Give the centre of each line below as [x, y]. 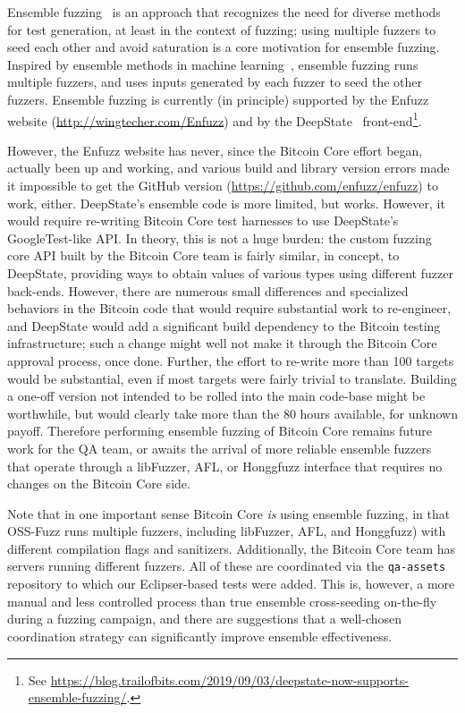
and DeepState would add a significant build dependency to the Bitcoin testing [224, 325]
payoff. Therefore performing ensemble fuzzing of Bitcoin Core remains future [220, 431]
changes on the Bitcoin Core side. [99, 484]
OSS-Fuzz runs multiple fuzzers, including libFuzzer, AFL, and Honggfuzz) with [227, 531]
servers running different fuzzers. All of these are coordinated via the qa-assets [227, 566]
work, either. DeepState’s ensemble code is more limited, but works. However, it [226, 203]
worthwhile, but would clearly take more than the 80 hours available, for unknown [232, 413]
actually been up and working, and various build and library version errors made [228, 168]
